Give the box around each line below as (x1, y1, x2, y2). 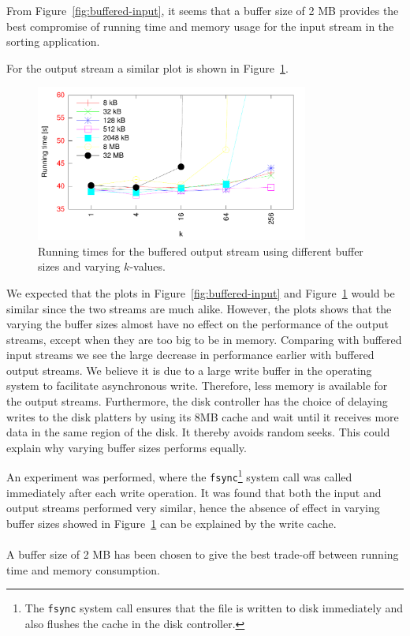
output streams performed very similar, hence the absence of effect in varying (6, 499, 380, 516)
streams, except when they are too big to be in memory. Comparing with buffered (6, 331, 402, 347)
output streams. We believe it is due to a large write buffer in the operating (6, 361, 372, 378)
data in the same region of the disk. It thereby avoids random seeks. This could (6, 424, 390, 440)
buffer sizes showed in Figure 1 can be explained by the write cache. (6, 514, 337, 531)
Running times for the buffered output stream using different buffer (38, 242, 363, 259)
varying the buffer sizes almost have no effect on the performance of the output (6, 316, 389, 332)
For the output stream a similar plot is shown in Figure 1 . (6, 59, 289, 76)
